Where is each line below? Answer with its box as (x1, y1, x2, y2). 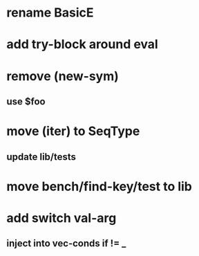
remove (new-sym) (6, 68, 119, 84)
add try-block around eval (6, 37, 158, 53)
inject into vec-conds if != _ (6, 237, 126, 250)
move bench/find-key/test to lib (6, 179, 193, 194)
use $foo (6, 95, 46, 107)
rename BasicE (6, 5, 94, 21)
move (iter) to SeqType (6, 123, 140, 139)
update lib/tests (6, 151, 77, 163)
